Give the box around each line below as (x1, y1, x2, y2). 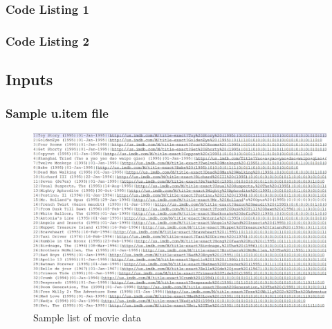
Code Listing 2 (6, 32, 89, 49)
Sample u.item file (6, 105, 109, 122)
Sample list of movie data (33, 310, 142, 324)
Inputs (6, 69, 53, 90)
